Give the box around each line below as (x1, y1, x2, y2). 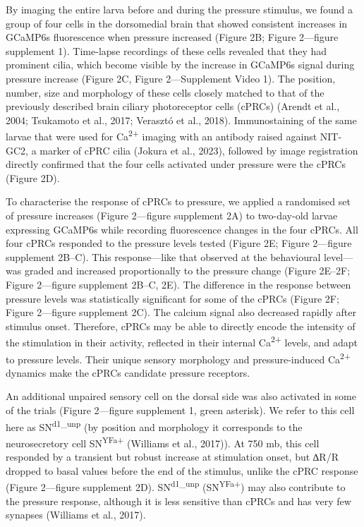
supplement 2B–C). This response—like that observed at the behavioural (6, 249, 321, 264)
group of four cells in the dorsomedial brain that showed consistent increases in (6, 16, 348, 30)
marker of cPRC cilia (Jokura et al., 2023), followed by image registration (40, 143, 358, 157)
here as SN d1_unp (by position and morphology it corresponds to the (6, 417, 303, 434)
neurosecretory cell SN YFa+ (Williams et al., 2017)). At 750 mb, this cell (6, 433, 320, 450)
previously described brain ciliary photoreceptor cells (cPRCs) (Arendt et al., (6, 99, 340, 114)
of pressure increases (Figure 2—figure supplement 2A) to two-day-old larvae (6, 207, 338, 222)
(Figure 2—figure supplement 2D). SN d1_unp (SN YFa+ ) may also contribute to (6, 478, 346, 494)
